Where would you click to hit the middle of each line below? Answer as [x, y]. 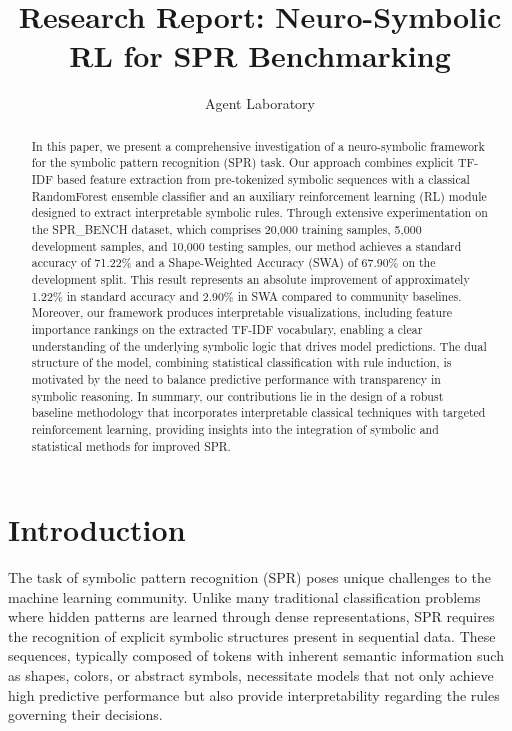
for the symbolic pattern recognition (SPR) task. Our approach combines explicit [242, 162]
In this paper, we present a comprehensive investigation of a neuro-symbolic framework [258, 145]
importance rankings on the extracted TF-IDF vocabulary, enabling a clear [227, 328]
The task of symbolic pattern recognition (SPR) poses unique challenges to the [250, 577]
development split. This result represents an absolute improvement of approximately [250, 278]
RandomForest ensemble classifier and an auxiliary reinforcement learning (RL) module [259, 195]
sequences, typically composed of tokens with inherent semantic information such [256, 655]
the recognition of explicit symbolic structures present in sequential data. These [252, 635]
